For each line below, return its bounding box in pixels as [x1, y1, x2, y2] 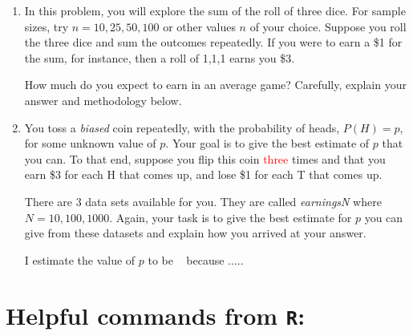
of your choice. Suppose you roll [249, 18, 407, 34]
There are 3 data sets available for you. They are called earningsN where [24, 192, 382, 209]
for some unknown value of [24, 135, 156, 152]
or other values [163, 18, 236, 34]
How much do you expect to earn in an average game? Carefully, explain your [24, 76, 407, 93]
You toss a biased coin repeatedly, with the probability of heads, [24, 119, 340, 136]
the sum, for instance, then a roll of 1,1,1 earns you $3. [24, 49, 295, 66]
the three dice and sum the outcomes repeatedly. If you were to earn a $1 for [24, 34, 403, 51]
